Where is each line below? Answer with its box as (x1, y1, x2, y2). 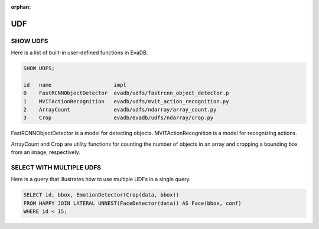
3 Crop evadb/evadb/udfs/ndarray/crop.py (23, 114, 214, 121)
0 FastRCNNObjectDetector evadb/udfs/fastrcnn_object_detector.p (23, 90, 229, 97)
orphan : (11, 4, 31, 10)
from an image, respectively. (11, 149, 80, 156)
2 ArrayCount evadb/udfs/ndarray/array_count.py (23, 106, 217, 113)
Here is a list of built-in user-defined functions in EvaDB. (11, 49, 148, 56)
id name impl (23, 81, 126, 88)
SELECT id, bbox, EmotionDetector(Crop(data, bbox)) (23, 192, 180, 198)
